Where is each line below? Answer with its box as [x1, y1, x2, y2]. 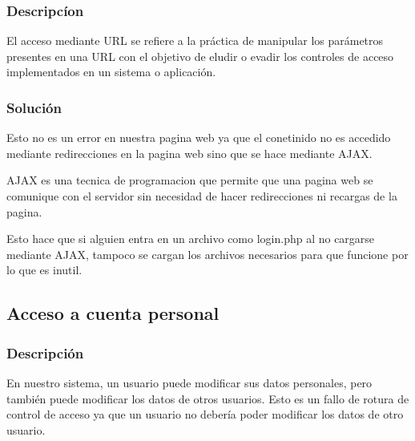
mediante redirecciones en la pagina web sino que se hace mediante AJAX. [6, 144, 373, 161]
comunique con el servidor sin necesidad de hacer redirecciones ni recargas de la [6, 188, 397, 204]
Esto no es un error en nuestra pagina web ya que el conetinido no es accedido [6, 129, 391, 146]
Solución [6, 97, 62, 117]
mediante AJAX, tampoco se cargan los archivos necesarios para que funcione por [6, 245, 409, 262]
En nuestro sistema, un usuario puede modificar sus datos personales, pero [6, 374, 373, 390]
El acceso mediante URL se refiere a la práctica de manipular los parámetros [6, 32, 384, 49]
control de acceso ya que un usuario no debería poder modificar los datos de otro [6, 406, 404, 423]
